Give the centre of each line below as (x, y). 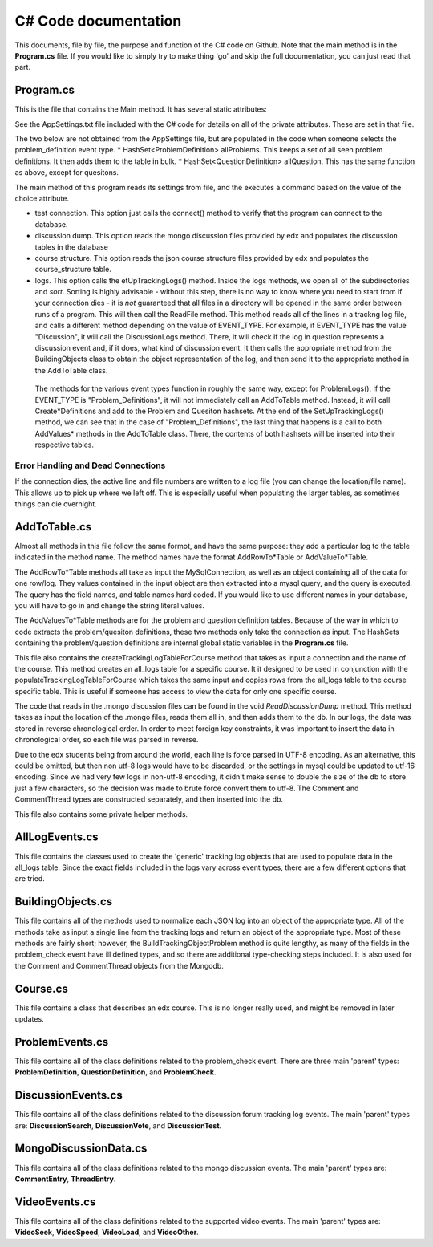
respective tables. (65, 445)
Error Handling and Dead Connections (90, 465)
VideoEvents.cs (55, 1202)
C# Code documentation (98, 21)
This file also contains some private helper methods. (101, 814)
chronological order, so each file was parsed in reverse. (107, 740)
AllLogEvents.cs (57, 837)
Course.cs (41, 988)
